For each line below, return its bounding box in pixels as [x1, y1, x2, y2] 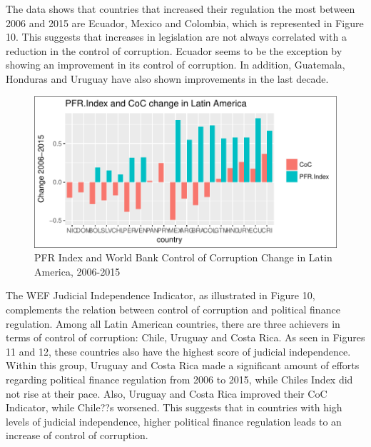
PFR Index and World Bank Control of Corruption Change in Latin [34, 250, 332, 265]
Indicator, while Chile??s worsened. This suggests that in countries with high [6, 400, 342, 415]
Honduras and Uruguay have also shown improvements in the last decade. [6, 71, 329, 86]
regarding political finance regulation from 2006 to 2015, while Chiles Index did [6, 371, 353, 386]
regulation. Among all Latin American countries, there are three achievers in [6, 316, 340, 331]
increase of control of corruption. [6, 428, 148, 443]
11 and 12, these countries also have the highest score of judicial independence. [6, 343, 351, 358]
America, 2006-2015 [34, 263, 121, 278]
